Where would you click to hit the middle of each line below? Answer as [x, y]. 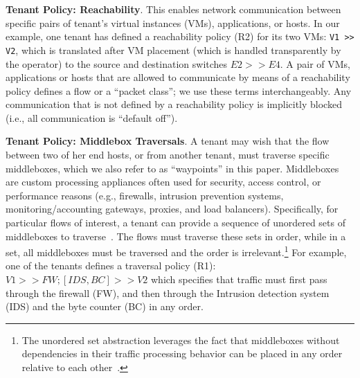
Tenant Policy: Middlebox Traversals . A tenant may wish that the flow [168, 141]
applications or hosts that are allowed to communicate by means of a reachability [178, 77]
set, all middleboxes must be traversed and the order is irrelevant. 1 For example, [176, 251]
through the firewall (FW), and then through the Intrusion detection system [168, 292]
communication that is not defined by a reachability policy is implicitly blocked [174, 104]
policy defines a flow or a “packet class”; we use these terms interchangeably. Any [179, 90]
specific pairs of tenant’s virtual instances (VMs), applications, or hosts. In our [173, 22]
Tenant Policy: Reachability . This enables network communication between [173, 9]
